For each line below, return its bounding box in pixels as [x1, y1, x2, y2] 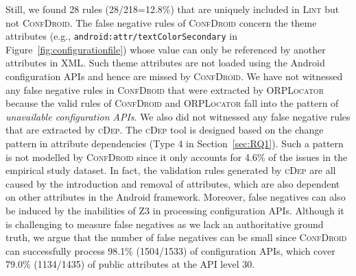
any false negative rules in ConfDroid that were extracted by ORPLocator [5, 82, 324, 97]
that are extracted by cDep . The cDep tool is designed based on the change [5, 123, 324, 137]
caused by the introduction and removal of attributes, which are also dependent [5, 176, 340, 190]
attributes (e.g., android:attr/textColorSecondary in [5, 29, 237, 43]
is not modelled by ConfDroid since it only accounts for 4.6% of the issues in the [5, 149, 348, 164]
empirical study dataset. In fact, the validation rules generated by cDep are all [5, 163, 336, 177]
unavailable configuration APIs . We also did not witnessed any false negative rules [5, 109, 351, 123]
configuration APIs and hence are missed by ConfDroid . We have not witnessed [5, 69, 343, 84]
